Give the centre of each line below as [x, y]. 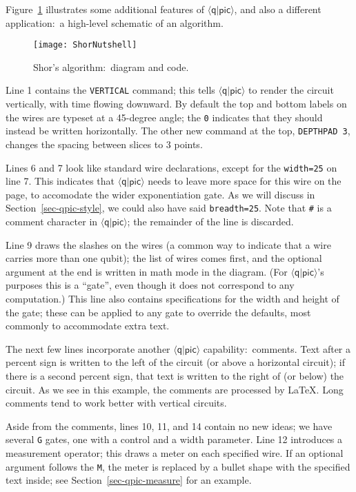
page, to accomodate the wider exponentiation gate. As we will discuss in [160, 194]
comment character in [52, 222]
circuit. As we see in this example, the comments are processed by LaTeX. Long [175, 389]
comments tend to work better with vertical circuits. [116, 403]
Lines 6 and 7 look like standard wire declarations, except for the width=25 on [171, 167]
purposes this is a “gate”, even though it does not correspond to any [150, 285]
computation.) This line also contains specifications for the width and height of [172, 299]
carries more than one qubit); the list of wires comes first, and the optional [164, 258]
